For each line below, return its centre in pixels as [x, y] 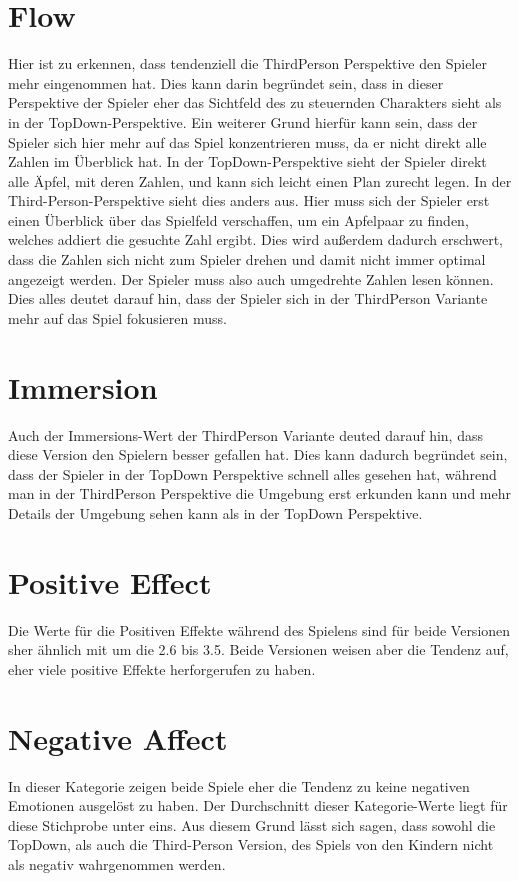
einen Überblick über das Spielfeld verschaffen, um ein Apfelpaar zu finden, [238, 219]
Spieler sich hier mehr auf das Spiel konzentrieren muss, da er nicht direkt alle [247, 141]
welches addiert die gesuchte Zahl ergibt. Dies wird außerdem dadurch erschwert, [256, 239]
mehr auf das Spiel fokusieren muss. [117, 317]
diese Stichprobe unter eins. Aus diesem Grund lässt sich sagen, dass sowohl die [252, 824]
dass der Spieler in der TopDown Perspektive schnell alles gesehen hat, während [252, 473]
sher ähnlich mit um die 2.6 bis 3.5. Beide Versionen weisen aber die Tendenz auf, [258, 649]
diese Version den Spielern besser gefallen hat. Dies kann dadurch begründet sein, [258, 454]
